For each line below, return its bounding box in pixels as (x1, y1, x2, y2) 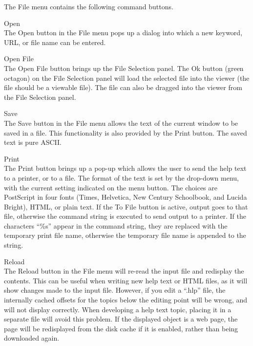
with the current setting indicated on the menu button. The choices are (4, 182, 217, 192)
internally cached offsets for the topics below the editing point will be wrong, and (4, 295, 248, 305)
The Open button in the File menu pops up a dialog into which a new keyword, (4, 27, 243, 38)
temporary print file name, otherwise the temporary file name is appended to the (4, 230, 246, 240)
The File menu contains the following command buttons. (4, 1, 173, 11)
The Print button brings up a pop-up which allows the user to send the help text (4, 163, 247, 173)
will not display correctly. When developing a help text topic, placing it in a (4, 304, 232, 314)
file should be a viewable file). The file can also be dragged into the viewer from (4, 82, 242, 92)
